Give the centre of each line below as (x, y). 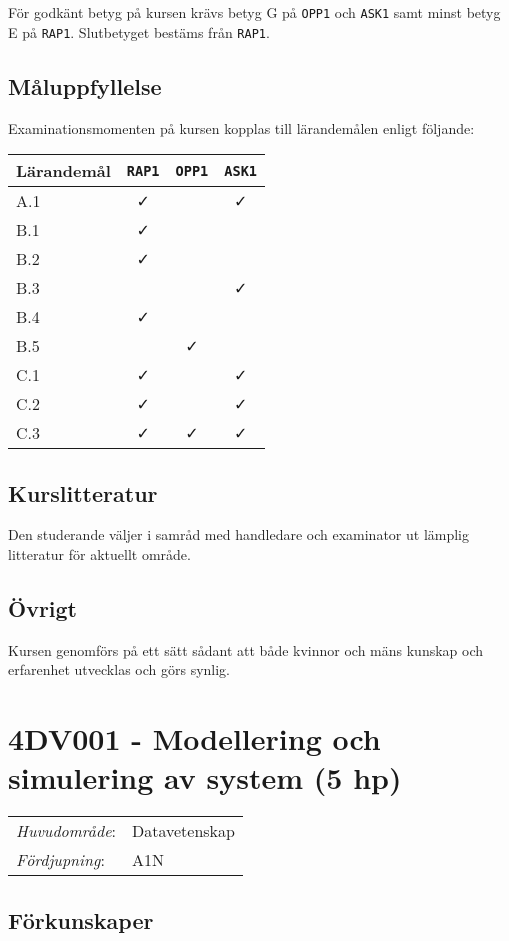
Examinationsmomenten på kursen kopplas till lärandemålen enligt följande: (241, 127)
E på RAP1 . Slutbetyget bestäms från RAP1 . (139, 31)
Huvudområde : (66, 831)
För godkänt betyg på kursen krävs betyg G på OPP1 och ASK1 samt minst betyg (254, 12)
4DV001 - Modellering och (194, 738)
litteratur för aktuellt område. (99, 553)
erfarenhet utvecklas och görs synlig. (119, 669)
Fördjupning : (60, 860)
